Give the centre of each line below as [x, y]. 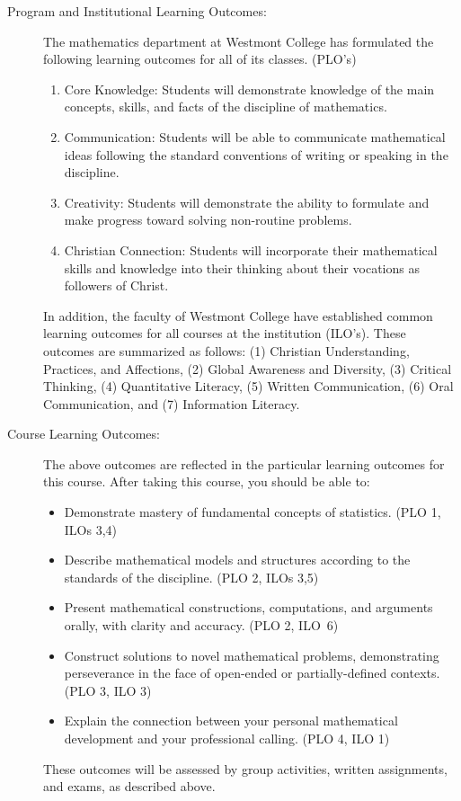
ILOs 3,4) [91, 529]
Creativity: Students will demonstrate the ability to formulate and [247, 202]
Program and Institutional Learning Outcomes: [137, 11]
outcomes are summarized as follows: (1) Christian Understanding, [226, 350]
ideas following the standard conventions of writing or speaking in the [256, 154]
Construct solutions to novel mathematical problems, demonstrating [252, 655]
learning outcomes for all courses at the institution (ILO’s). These [225, 333]
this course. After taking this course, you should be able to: [207, 481]
